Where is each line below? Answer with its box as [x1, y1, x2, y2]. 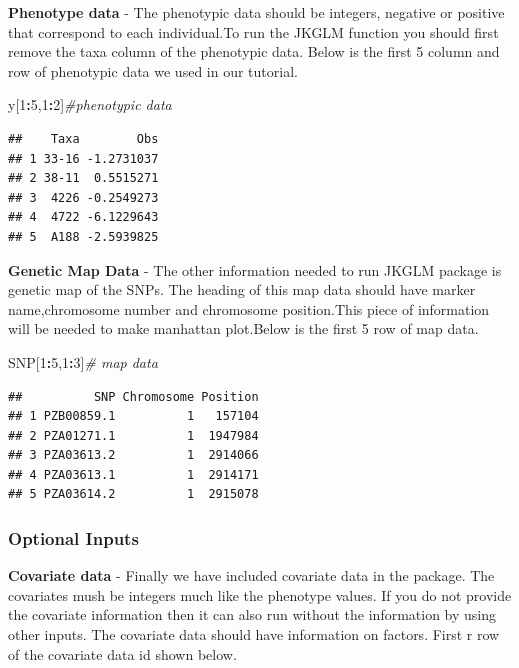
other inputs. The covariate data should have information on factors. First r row [8, 624, 500, 645]
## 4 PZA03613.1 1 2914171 [8, 467, 259, 482]
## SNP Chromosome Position [8, 389, 259, 404]
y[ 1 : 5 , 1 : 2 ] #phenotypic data [8, 94, 172, 115]
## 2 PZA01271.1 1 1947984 [8, 428, 259, 443]
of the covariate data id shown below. [8, 643, 237, 664]
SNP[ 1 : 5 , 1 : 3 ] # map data [8, 351, 158, 372]
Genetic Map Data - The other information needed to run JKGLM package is [8, 259, 502, 280]
